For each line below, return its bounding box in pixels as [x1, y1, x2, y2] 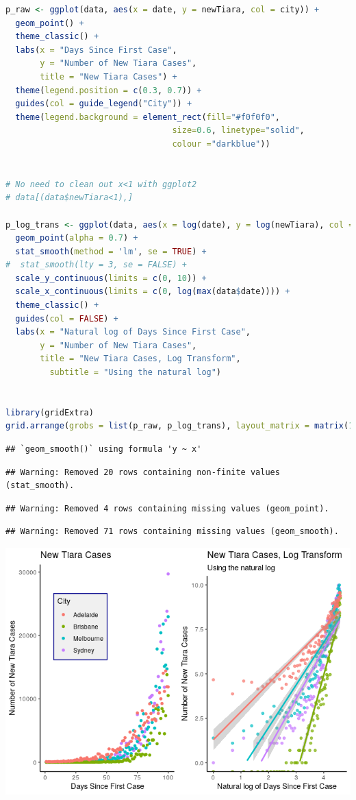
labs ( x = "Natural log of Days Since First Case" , [15, 327, 251, 337]
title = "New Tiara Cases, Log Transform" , [40, 354, 241, 364]
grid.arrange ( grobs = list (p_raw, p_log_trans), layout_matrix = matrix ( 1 [5, 421, 354, 431]
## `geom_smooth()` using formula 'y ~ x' [5, 444, 202, 454]
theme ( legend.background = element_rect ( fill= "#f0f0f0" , [15, 112, 280, 122]
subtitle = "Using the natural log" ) [49, 367, 222, 378]
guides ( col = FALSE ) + [15, 313, 118, 324]
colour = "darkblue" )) [172, 138, 270, 149]
